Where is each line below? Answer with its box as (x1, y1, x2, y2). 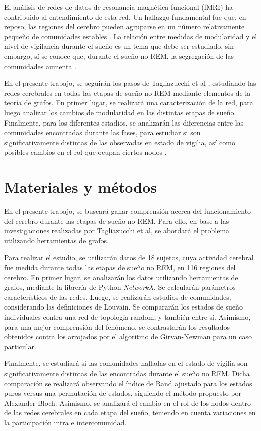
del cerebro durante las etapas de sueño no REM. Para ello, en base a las (4, 215, 229, 226)
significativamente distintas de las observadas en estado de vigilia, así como (4, 137, 235, 147)
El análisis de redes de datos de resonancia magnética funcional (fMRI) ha (4, 2, 233, 12)
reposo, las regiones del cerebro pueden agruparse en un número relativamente (4, 21, 245, 32)
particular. (4, 341, 36, 351)
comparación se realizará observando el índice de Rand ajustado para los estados (4, 378, 252, 388)
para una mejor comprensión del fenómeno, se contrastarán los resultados (4, 321, 230, 332)
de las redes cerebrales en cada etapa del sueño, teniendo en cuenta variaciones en (4, 407, 256, 418)
